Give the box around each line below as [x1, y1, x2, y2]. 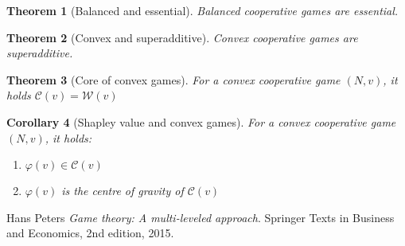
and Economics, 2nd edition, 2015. [6, 225, 174, 241]
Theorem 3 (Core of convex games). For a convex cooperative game [6, 71, 341, 88]
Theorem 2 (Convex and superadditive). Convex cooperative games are [6, 29, 358, 45]
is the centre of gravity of [61, 182, 184, 199]
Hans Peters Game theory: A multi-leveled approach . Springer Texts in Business [6, 209, 395, 225]
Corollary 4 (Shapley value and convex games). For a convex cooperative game [6, 113, 396, 130]
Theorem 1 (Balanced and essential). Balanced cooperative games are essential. [6, 2, 399, 18]
